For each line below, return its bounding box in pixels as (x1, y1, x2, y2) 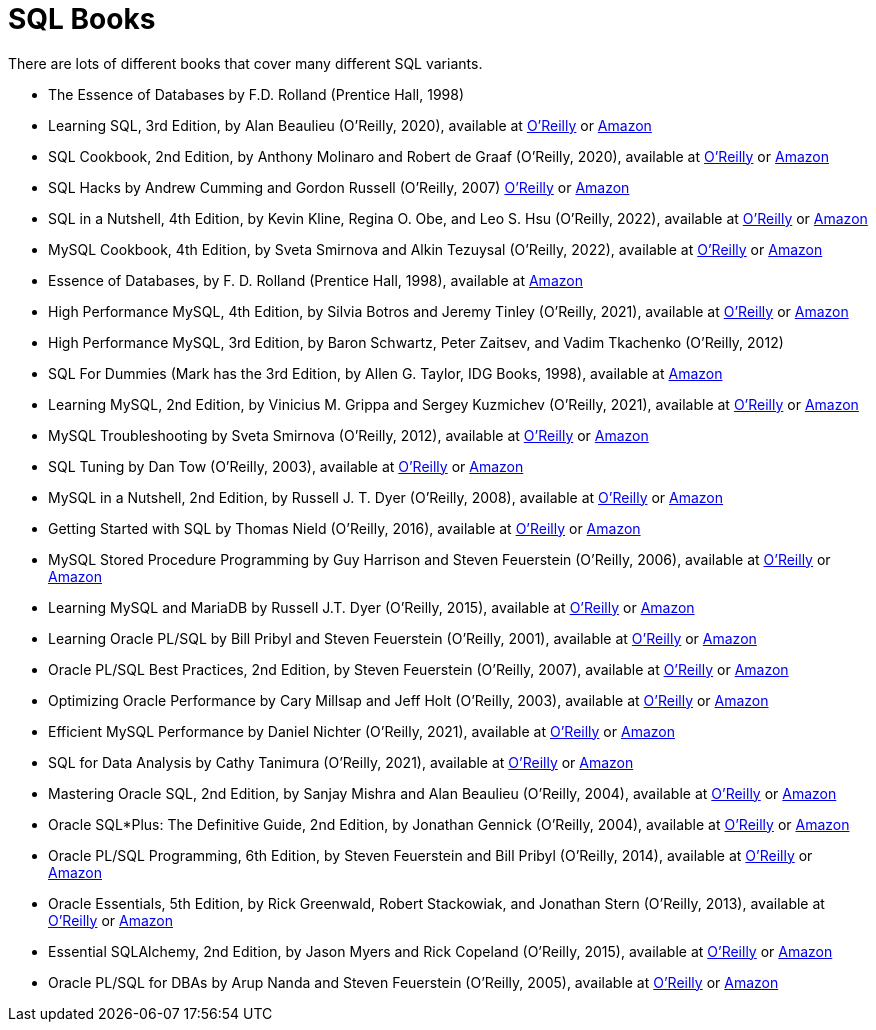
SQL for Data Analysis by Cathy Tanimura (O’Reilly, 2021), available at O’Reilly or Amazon (48, 753, 634, 771)
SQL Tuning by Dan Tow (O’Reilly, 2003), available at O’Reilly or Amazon (48, 457, 524, 475)
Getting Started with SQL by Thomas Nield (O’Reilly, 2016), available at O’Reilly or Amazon (48, 519, 641, 537)
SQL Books (8, 2, 156, 36)
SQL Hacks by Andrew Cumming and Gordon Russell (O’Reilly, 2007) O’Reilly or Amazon (48, 178, 630, 196)
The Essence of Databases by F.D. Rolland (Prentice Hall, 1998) (48, 85, 465, 103)
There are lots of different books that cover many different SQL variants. (8, 54, 483, 72)
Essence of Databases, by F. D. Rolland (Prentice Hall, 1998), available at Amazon (48, 271, 583, 289)
